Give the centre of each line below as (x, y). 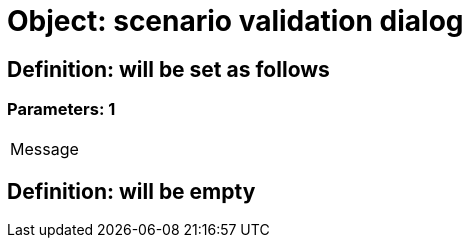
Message (44, 148)
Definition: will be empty (131, 191)
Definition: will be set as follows (168, 69)
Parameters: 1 (61, 109)
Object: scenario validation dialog (235, 21)
